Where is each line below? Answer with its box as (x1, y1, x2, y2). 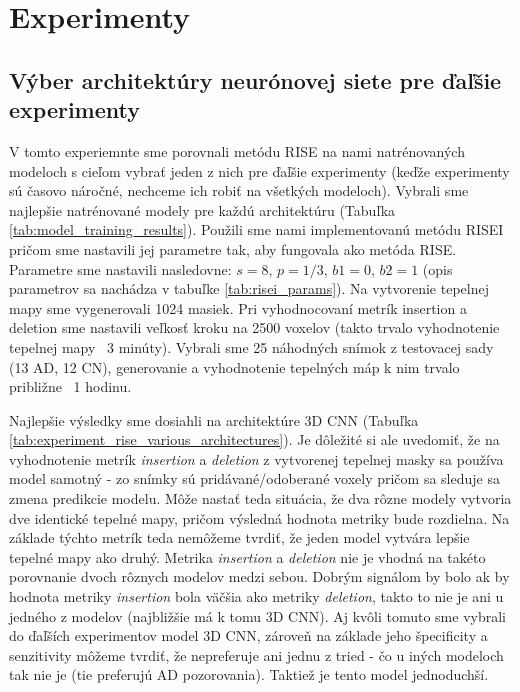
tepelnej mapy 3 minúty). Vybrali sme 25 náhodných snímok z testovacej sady (9, 336, 494, 357)
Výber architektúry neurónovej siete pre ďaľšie (9, 64, 502, 95)
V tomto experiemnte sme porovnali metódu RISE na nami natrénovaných (9, 140, 465, 161)
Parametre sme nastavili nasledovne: (9, 258, 232, 279)
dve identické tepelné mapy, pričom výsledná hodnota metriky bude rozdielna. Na (9, 507, 510, 528)
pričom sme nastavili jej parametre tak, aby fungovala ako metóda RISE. (9, 238, 457, 259)
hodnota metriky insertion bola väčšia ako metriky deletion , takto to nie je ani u (9, 586, 504, 607)
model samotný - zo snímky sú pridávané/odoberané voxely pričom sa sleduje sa (9, 468, 500, 489)
